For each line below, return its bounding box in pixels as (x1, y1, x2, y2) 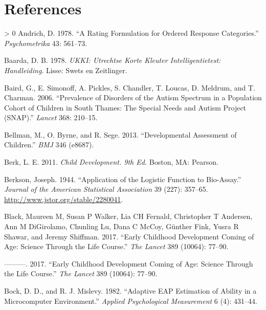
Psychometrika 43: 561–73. (4, 37, 87, 48)
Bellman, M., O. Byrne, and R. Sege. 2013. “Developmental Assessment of (4, 129, 237, 140)
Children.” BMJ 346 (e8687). (4, 139, 94, 150)
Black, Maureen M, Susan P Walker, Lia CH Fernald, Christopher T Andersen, (4, 211, 253, 222)
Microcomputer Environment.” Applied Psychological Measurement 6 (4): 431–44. (4, 295, 257, 306)
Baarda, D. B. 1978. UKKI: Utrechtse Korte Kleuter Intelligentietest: (4, 55, 221, 65)
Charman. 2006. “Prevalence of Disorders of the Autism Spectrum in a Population (4, 92, 262, 103)
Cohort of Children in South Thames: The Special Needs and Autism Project (4, 102, 247, 113)
